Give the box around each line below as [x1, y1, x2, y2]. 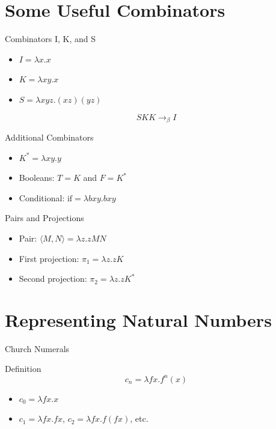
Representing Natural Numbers [5, 307, 272, 332]
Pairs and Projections [5, 211, 84, 224]
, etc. [130, 412, 149, 425]
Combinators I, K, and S [5, 32, 96, 45]
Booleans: [19, 171, 55, 184]
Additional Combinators [5, 130, 94, 143]
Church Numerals [5, 342, 70, 354]
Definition [5, 362, 41, 375]
